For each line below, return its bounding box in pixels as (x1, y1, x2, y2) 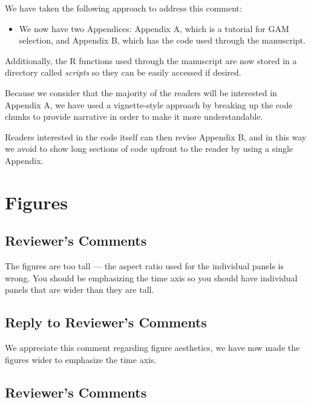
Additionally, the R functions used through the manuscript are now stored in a (5, 54, 297, 67)
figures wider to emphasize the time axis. (5, 353, 157, 365)
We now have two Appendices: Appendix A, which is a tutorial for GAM (19, 22, 289, 34)
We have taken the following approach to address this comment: (5, 2, 242, 14)
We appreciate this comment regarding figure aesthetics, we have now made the (5, 341, 300, 354)
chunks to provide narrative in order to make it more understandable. (5, 110, 263, 123)
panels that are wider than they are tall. (5, 283, 154, 296)
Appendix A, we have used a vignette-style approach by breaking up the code (5, 98, 293, 111)
